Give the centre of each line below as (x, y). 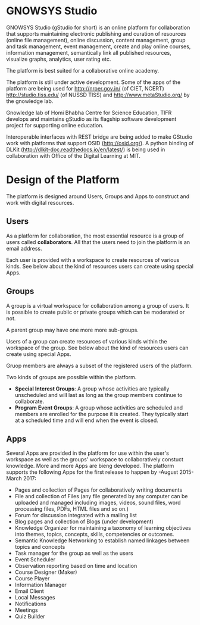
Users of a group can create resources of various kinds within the (87, 341)
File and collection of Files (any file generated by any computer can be (101, 496)
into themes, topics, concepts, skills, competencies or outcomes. (94, 535)
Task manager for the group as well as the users (74, 553)
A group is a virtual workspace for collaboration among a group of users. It (98, 305)
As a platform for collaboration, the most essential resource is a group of (95, 236)
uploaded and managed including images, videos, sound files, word (98, 503)
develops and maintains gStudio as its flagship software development (91, 119)
